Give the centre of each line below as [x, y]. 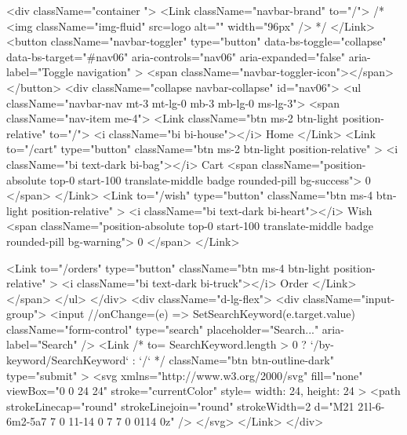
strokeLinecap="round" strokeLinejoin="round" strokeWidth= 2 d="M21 [180, 406]
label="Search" [42, 344]
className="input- [349, 298]
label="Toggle [40, 72]
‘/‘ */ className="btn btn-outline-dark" [237, 360]
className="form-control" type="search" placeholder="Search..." [163, 329]
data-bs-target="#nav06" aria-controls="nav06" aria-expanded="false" [176, 56]
